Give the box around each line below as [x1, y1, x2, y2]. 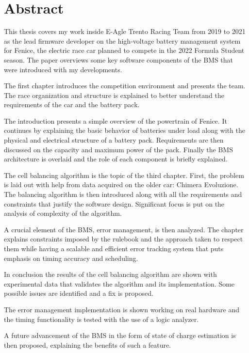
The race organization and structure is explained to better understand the [4, 90, 224, 100]
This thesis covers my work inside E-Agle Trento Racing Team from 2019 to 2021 [4, 26, 246, 36]
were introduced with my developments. [4, 64, 122, 74]
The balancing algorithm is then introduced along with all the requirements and [4, 189, 242, 199]
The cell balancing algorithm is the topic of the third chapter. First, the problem [4, 170, 244, 180]
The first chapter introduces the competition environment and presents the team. [4, 80, 246, 91]
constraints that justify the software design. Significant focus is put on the [4, 198, 225, 209]
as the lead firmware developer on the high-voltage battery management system [4, 35, 241, 46]
